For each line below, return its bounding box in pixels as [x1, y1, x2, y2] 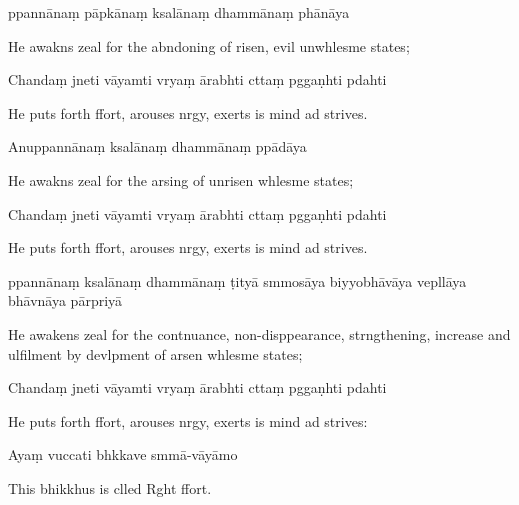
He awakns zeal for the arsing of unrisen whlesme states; [8, 169, 354, 190]
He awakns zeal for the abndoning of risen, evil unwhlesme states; [8, 35, 410, 56]
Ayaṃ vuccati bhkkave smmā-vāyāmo [8, 444, 238, 465]
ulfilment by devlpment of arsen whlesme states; [8, 343, 303, 364]
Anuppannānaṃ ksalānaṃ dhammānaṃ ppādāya [8, 136, 307, 157]
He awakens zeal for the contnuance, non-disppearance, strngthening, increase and [8, 323, 511, 344]
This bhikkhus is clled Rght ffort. [8, 477, 212, 498]
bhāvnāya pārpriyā [8, 290, 123, 311]
